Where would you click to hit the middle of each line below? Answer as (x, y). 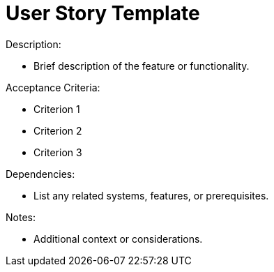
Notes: (21, 217)
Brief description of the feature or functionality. (142, 66)
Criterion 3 (58, 152)
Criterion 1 (57, 109)
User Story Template (103, 13)
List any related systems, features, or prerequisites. (151, 195)
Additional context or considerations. (118, 239)
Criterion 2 (58, 130)
